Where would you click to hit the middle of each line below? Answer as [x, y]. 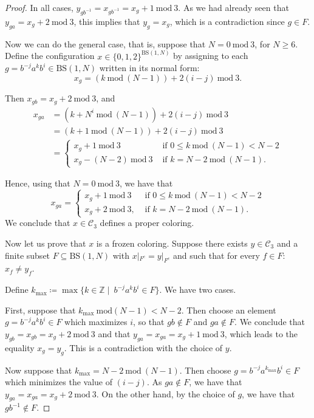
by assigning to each [211, 56]
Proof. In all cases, [39, 7]
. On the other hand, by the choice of [166, 393]
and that [114, 333]
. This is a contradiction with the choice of [143, 347]
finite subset [28, 255]
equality [20, 347]
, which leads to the [261, 333]
